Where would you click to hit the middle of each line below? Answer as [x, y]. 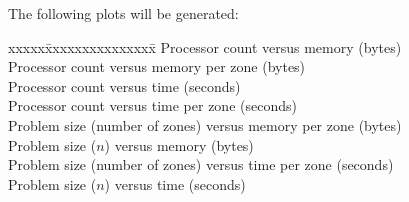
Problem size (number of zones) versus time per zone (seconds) [201, 164]
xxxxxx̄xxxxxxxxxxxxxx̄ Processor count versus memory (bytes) [205, 46]
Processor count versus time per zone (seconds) [152, 105]
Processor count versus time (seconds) [124, 85]
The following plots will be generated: [123, 13]
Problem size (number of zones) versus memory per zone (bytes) [205, 124]
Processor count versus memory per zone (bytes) [157, 66]
